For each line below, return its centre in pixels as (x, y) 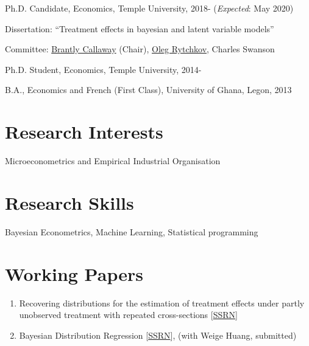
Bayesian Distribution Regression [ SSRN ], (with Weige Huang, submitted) (158, 335)
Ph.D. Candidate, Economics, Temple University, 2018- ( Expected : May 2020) (149, 8)
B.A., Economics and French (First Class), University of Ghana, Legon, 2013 (148, 90)
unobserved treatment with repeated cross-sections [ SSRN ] (128, 315)
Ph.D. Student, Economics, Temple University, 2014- (103, 69)
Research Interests (84, 132)
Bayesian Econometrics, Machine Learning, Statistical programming (132, 231)
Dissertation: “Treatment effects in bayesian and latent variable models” (140, 28)
